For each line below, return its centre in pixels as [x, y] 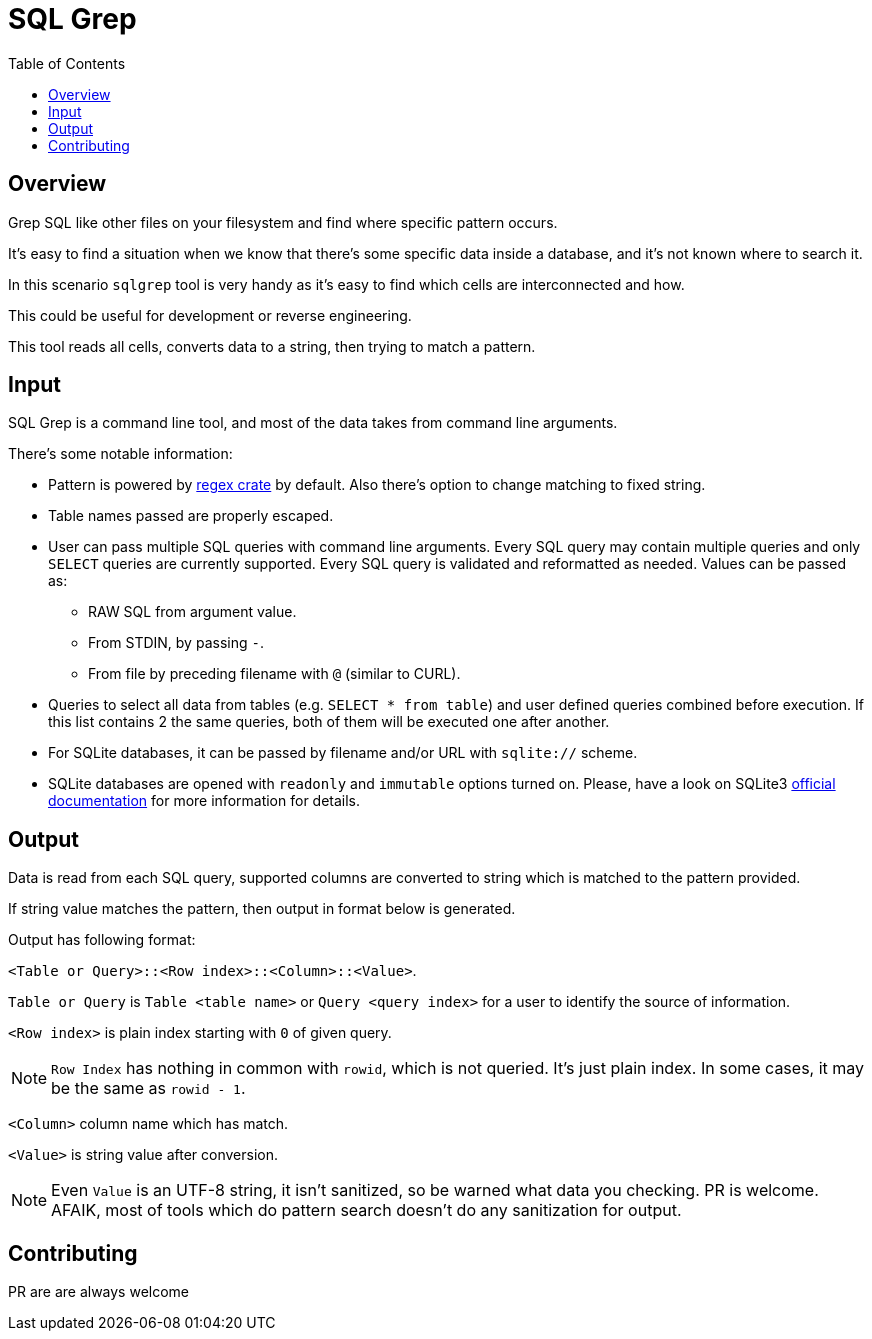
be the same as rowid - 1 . [148, 1088]
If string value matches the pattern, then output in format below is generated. [262, 909]
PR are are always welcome [99, 1292]
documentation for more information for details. [204, 801]
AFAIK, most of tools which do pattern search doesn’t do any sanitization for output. [366, 1210]
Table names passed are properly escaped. [191, 516]
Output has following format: [102, 940]
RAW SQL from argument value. [192, 612]
